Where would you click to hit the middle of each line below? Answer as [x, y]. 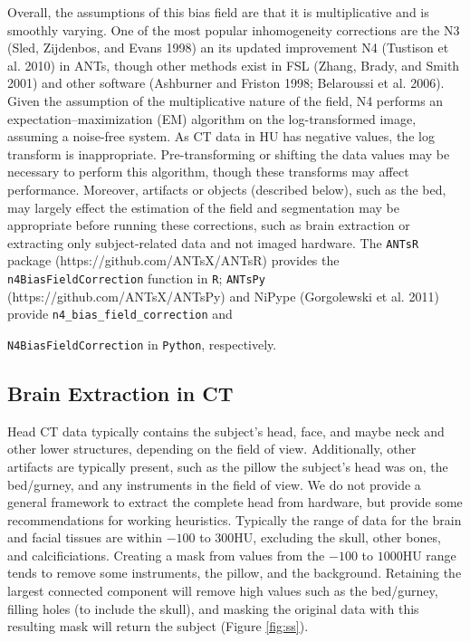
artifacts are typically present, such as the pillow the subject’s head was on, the [228, 466]
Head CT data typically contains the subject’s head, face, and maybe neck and [226, 431]
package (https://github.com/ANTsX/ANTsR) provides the [173, 260]
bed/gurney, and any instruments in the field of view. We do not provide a [214, 484]
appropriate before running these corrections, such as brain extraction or [209, 225]
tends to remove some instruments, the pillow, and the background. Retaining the [235, 573]
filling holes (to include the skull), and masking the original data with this [213, 608]
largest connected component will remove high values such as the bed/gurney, [223, 591]
